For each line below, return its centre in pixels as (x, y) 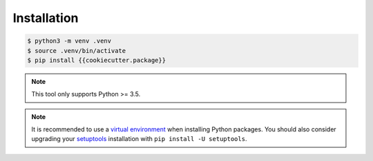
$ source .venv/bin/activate (77, 51)
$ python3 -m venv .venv (69, 41)
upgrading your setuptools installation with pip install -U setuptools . (139, 139)
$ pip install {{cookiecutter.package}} (96, 60)
